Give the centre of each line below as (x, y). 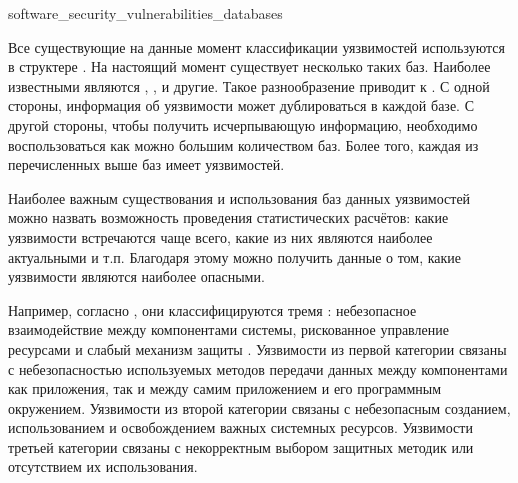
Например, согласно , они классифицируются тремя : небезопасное (212, 309)
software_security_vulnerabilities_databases (145, 13)
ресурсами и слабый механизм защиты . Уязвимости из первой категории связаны (257, 348)
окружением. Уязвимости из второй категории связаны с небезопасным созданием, (259, 407)
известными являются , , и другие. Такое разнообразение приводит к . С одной (249, 85)
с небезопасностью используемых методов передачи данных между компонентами (258, 368)
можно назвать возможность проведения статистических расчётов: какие (228, 217)
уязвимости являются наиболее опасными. (136, 276)
